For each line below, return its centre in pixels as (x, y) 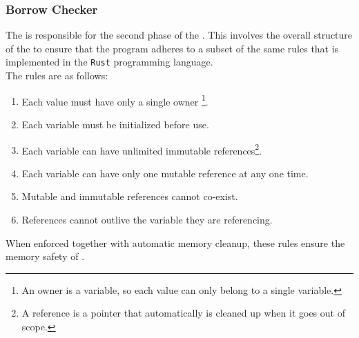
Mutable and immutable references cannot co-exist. (130, 196)
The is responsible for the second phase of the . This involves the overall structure (179, 35)
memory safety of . (45, 256)
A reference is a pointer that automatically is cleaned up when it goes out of (183, 313)
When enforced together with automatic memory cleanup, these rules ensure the (175, 242)
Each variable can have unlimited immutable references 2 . (142, 149)
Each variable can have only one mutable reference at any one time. (165, 173)
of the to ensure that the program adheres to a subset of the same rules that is (172, 48)
